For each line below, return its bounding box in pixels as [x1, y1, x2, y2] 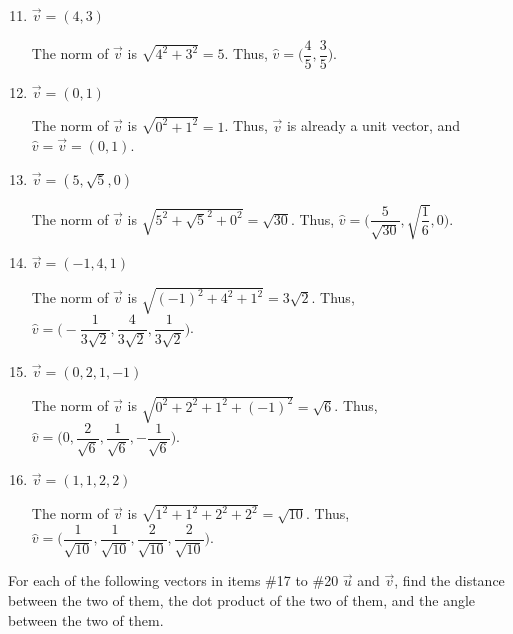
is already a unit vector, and [286, 115, 461, 136]
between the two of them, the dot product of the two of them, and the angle [8, 589, 476, 610]
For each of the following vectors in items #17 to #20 [8, 570, 339, 591]
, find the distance [394, 570, 505, 591]
